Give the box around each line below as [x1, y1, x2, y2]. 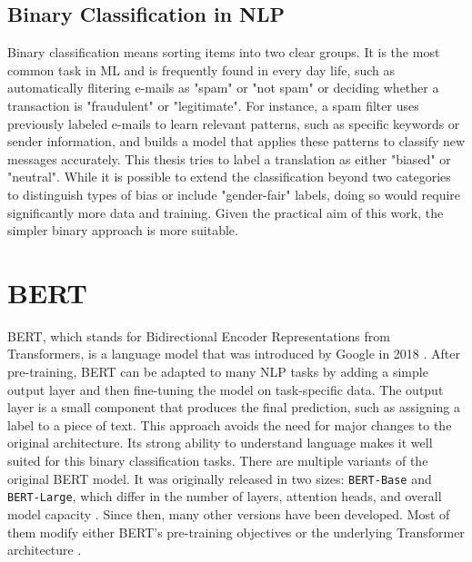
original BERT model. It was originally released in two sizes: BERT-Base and [7, 468, 432, 488]
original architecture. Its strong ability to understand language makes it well [7, 433, 433, 452]
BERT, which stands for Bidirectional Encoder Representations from [7, 326, 390, 345]
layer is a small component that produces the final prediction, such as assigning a [7, 398, 461, 417]
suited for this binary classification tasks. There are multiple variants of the [7, 451, 428, 470]
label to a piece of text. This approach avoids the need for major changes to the [7, 415, 452, 434]
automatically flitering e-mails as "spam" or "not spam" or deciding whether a [7, 78, 439, 97]
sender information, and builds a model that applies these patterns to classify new [7, 132, 466, 151]
